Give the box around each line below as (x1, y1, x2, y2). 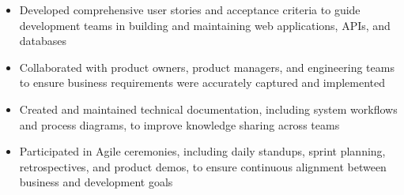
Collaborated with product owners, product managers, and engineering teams (19, 58, 395, 75)
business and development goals (19, 174, 173, 190)
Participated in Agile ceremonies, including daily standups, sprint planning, (19, 143, 386, 159)
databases (19, 32, 67, 49)
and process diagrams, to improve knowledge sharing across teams (19, 116, 340, 133)
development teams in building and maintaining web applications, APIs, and (19, 17, 391, 33)
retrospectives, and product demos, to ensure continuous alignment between (19, 158, 387, 174)
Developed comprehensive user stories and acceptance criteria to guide (19, 2, 361, 17)
